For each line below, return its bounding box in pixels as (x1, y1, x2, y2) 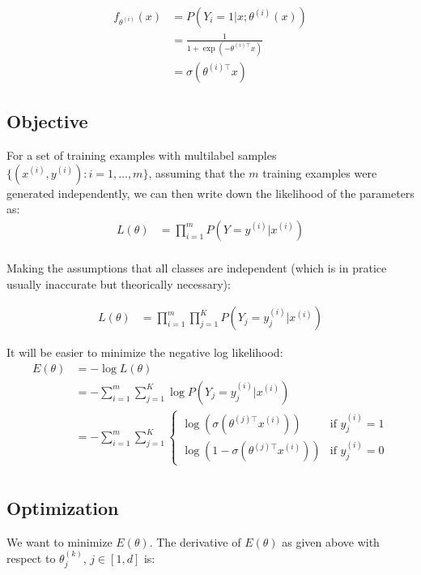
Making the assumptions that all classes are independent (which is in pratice (6, 259, 387, 276)
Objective (6, 109, 88, 134)
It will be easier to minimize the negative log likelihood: (6, 344, 283, 361)
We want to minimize (6, 533, 113, 550)
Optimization (6, 495, 119, 520)
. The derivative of (149, 533, 241, 550)
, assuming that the (148, 164, 245, 181)
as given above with (282, 533, 380, 550)
